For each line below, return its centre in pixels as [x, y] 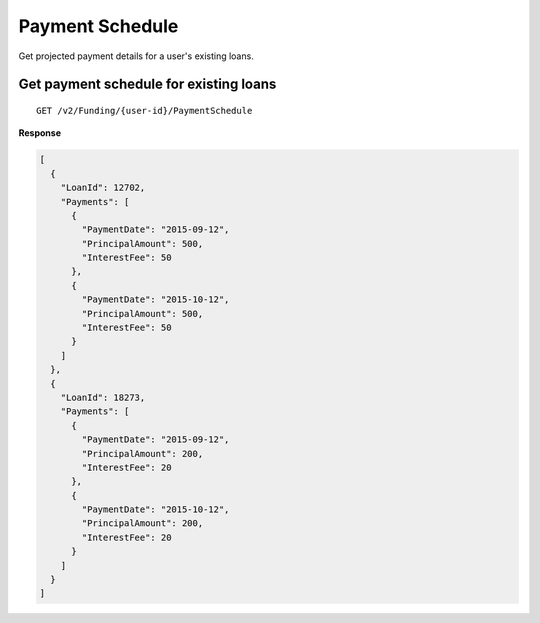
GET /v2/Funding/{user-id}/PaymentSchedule [144, 110]
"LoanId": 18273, [103, 397]
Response [40, 133]
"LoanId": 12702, [103, 188]
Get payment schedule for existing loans [147, 84]
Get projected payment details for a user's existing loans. [136, 56]
